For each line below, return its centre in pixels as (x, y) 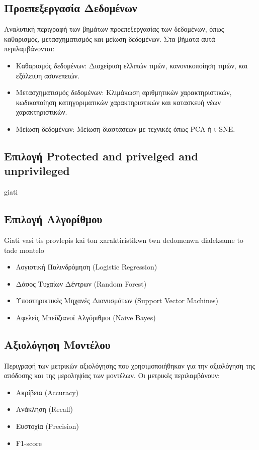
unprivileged (37, 171)
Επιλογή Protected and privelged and (101, 156)
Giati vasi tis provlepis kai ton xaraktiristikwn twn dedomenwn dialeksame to (124, 240)
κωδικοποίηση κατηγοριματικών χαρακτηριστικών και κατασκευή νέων (118, 102)
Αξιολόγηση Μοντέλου (57, 344)
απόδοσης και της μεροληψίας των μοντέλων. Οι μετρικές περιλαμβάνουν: (112, 375)
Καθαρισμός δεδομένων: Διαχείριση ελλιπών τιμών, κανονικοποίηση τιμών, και (132, 65)
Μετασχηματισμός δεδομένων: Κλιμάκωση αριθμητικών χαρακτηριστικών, (124, 92)
